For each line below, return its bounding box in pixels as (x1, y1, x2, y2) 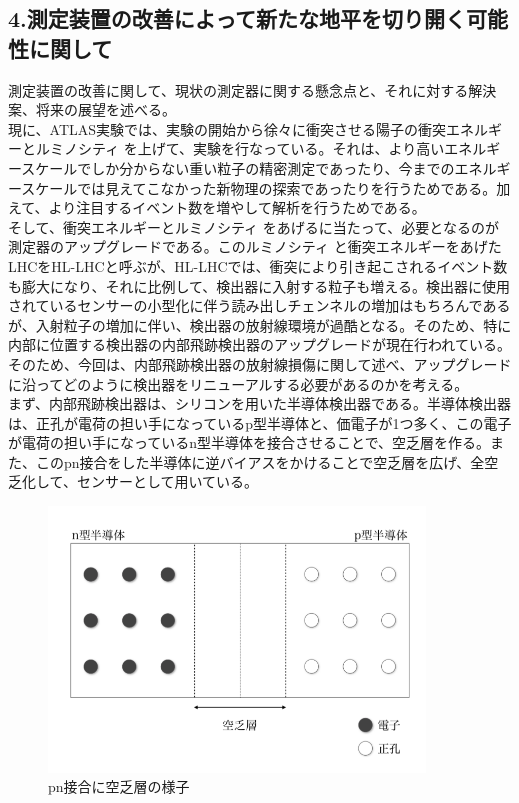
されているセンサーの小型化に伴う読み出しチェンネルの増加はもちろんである (8, 295, 511, 316)
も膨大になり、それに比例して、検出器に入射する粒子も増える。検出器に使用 (8, 275, 510, 296)
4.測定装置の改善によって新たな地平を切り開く (8, 3, 467, 34)
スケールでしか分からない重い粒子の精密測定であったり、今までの (21, 157, 455, 178)
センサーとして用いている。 (76, 471, 259, 492)
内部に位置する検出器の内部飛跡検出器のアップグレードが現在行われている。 (8, 334, 511, 355)
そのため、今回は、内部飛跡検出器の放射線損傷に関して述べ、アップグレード (8, 353, 512, 374)
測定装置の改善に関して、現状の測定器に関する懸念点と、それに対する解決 (8, 79, 497, 100)
